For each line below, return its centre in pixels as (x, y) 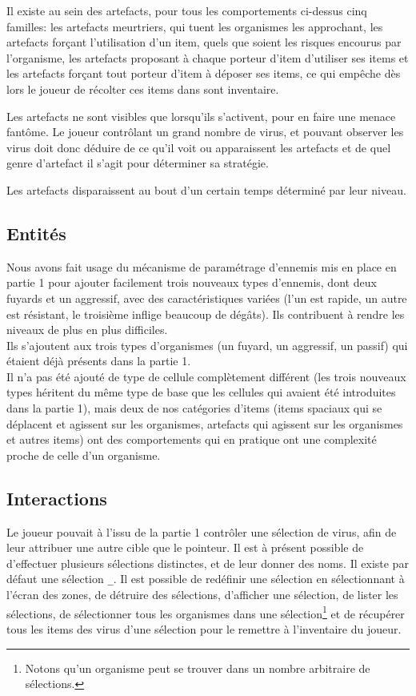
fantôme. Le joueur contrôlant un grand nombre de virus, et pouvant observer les (205, 132)
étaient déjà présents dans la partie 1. (99, 361)
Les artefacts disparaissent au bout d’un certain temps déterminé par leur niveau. (206, 189)
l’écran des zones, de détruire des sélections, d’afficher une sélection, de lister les (202, 595)
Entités (36, 233)
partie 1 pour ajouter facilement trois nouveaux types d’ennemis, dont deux (192, 282)
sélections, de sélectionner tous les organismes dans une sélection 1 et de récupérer (206, 612)
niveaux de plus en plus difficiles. (87, 330)
